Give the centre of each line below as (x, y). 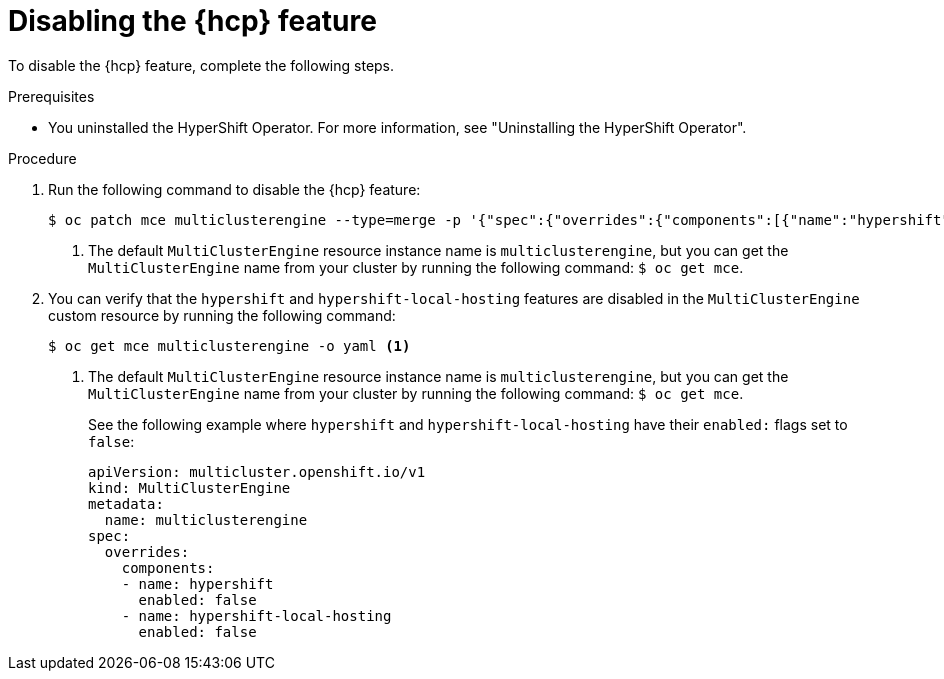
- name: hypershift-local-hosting (256, 615)
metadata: (126, 503)
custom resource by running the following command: (222, 315)
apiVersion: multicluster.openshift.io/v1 (257, 471)
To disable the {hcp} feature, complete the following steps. (201, 65)
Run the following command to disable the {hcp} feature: (234, 189)
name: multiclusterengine (206, 519)
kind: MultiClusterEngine (189, 487)
